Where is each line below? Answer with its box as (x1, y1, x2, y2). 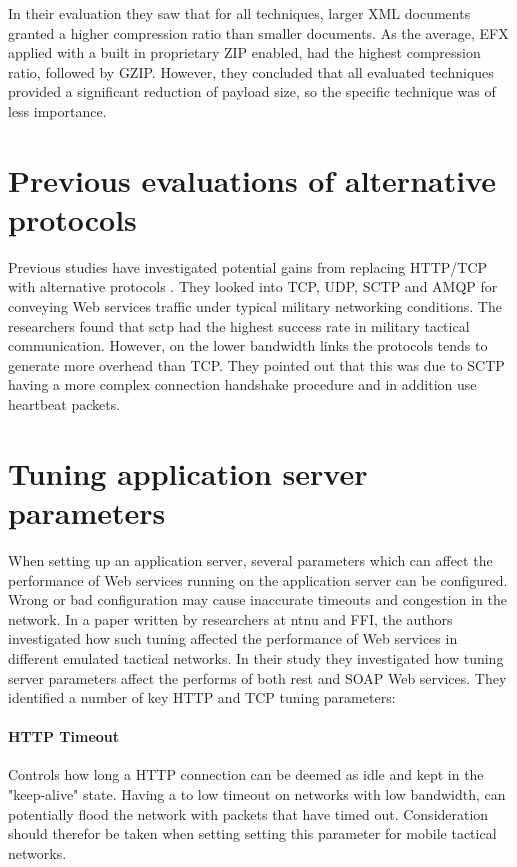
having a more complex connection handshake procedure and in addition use (8, 374, 477, 395)
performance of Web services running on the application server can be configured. (8, 569, 508, 590)
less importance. (8, 100, 107, 121)
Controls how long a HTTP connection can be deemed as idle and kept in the (8, 764, 484, 785)
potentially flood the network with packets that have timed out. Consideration (8, 803, 489, 824)
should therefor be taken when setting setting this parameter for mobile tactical (8, 823, 497, 844)
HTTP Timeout (8, 726, 120, 747)
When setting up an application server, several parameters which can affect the (8, 549, 493, 570)
